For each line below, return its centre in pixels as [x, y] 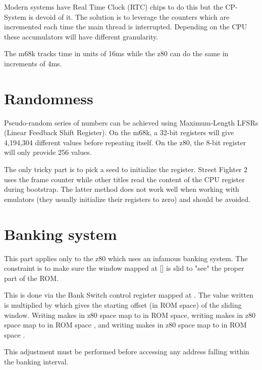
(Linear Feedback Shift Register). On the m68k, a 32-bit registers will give [119, 132]
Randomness [49, 98]
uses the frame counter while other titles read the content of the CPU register [124, 179]
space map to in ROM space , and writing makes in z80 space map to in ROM [125, 325]
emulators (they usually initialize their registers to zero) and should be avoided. [127, 199]
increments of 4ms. [33, 63]
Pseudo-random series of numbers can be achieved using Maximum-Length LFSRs [131, 122]
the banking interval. [36, 361]
